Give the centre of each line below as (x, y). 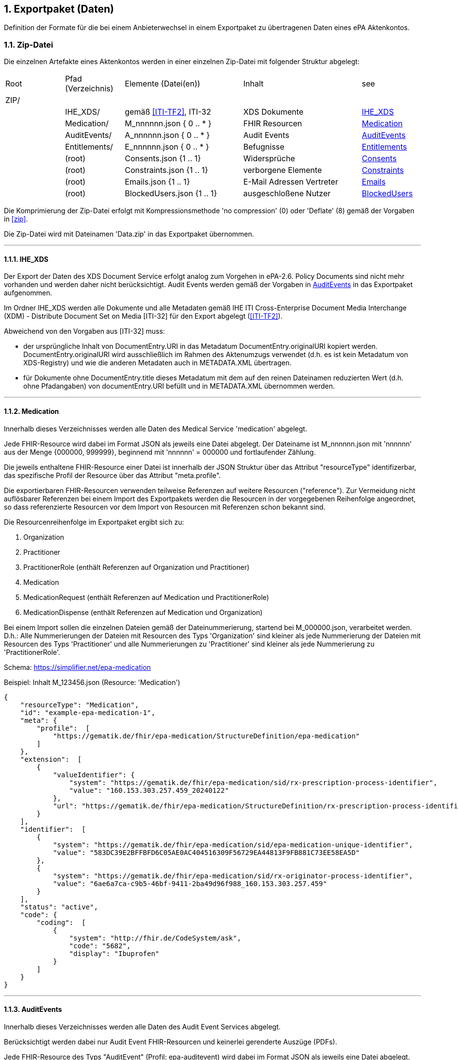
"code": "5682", (100, 946)
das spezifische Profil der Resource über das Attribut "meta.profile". (113, 475)
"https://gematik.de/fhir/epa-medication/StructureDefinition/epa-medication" (206, 736)
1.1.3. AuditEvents (33, 1009)
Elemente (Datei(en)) (163, 84)
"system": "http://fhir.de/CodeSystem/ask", (155, 938)
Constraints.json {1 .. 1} (166, 170)
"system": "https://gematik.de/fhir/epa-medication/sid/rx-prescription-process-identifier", (253, 782)
